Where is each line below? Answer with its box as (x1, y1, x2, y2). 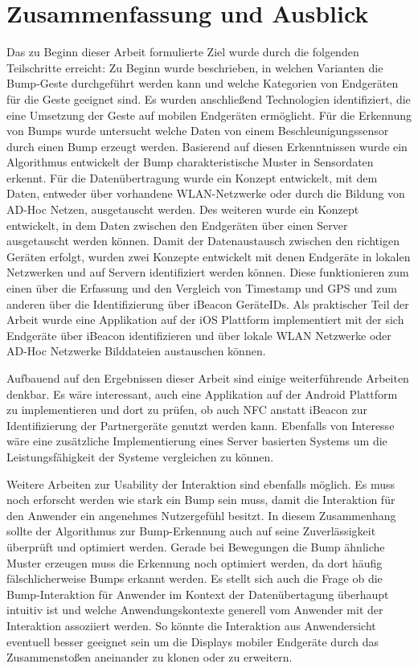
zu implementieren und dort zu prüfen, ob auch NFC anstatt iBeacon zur (6, 401, 368, 418)
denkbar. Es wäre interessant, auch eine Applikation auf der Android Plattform (6, 385, 398, 402)
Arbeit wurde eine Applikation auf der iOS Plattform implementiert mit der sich (6, 311, 404, 328)
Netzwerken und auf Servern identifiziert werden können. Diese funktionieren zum (6, 264, 409, 281)
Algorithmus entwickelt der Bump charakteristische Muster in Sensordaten (6, 154, 374, 170)
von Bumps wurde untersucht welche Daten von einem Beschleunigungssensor (6, 122, 389, 139)
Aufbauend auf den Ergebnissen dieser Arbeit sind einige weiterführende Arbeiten (6, 370, 409, 386)
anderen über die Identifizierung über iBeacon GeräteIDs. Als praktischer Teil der (6, 295, 409, 312)
